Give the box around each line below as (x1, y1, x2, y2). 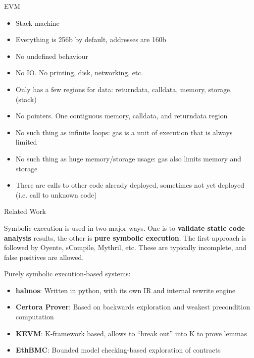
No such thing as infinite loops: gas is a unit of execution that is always (15, 127, 233, 137)
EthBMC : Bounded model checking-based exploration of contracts (15, 345, 221, 355)
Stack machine (15, 17, 60, 28)
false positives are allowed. (4, 252, 84, 262)
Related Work (4, 206, 46, 216)
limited (15, 137, 37, 147)
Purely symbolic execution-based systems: (4, 268, 131, 279)
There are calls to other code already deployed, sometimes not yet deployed (15, 180, 245, 190)
